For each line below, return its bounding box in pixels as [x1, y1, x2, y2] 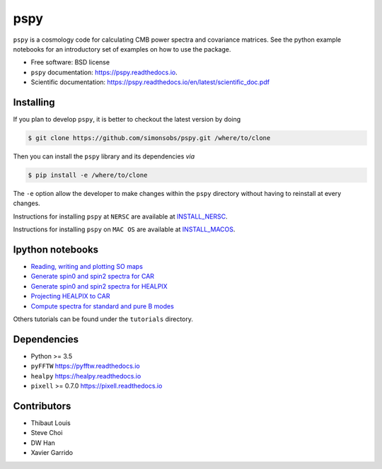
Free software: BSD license [30, 58, 110, 66]
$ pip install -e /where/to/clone [28, 170, 148, 179]
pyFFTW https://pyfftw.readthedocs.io [30, 361, 141, 371]
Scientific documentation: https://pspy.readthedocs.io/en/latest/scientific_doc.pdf [30, 78, 270, 86]
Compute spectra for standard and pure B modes [30, 301, 175, 311]
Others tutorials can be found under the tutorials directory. [13, 315, 194, 323]
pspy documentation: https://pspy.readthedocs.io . [30, 68, 178, 76]
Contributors [13, 400, 71, 412]
